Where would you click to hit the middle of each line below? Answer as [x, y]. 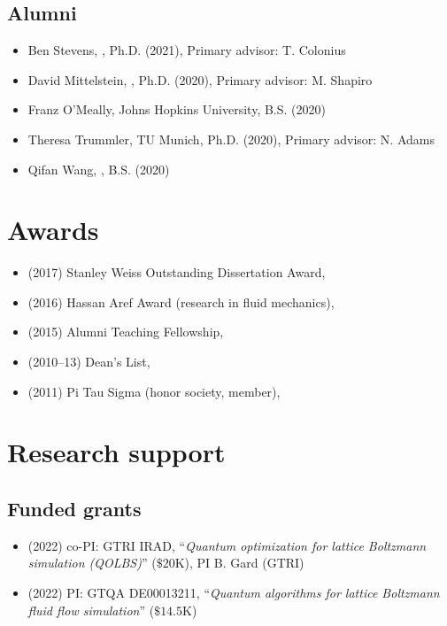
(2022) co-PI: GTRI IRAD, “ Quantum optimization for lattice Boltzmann [227, 545]
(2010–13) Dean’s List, [89, 362]
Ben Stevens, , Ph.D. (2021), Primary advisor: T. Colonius [187, 50]
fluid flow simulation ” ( [91, 610]
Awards [53, 230]
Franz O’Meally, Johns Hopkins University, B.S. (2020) [177, 109]
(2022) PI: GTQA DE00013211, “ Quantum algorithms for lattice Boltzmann [234, 593]
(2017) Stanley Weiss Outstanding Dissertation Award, [177, 272]
